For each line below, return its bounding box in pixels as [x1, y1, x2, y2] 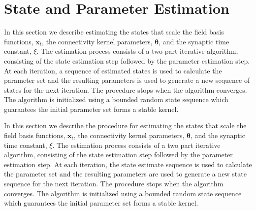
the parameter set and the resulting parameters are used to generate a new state [4, 169, 247, 179]
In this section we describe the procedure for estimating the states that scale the [4, 120, 247, 131]
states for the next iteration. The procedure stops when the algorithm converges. [4, 84, 247, 95]
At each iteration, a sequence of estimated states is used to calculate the [4, 65, 222, 75]
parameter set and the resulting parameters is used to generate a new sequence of [4, 75, 250, 85]
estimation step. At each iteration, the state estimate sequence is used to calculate [4, 159, 252, 169]
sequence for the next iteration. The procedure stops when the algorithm [4, 178, 224, 189]
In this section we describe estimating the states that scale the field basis [4, 27, 224, 37]
